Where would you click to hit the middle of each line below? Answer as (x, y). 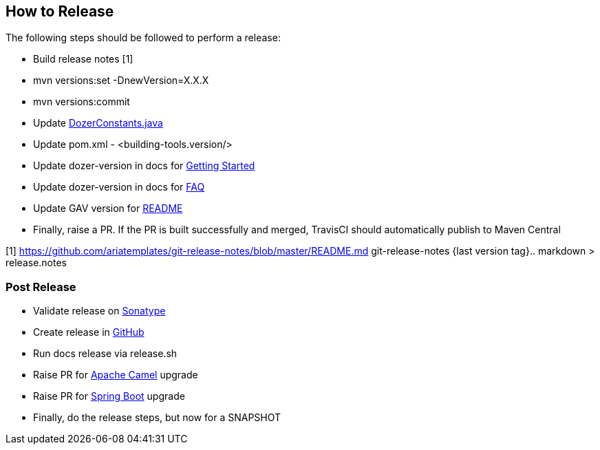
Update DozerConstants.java (98, 123)
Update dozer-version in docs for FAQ (119, 187)
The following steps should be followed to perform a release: (143, 38)
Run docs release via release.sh (105, 354)
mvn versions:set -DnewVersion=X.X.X (121, 81)
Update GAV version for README (108, 208)
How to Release (60, 11)
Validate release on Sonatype (99, 311)
